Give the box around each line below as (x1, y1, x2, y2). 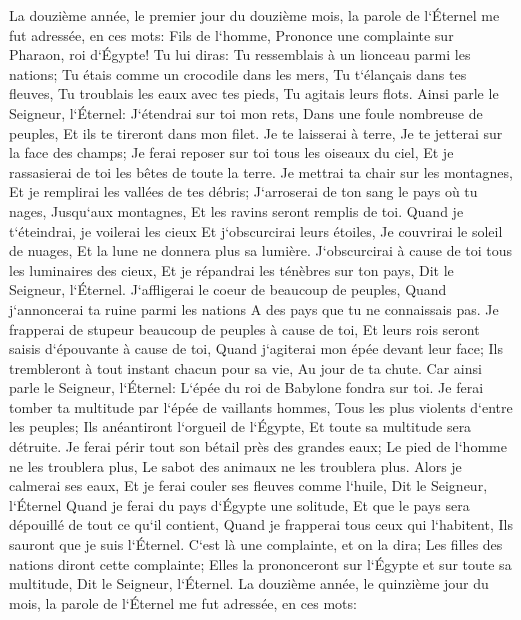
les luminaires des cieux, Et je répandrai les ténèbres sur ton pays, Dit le (9, 259, 454, 280)
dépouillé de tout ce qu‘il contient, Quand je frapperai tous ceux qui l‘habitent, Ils (9, 514, 513, 535)
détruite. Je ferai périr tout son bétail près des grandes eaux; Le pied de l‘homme (9, 436, 507, 457)
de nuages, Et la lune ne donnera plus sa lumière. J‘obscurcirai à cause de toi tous (9, 240, 513, 261)
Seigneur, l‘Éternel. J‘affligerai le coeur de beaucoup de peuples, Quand (9, 279, 447, 300)
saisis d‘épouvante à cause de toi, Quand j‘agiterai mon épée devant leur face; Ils (9, 338, 503, 359)
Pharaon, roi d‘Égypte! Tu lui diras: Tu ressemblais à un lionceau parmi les (9, 44, 471, 65)
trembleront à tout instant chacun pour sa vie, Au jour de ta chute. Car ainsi (9, 357, 482, 378)
